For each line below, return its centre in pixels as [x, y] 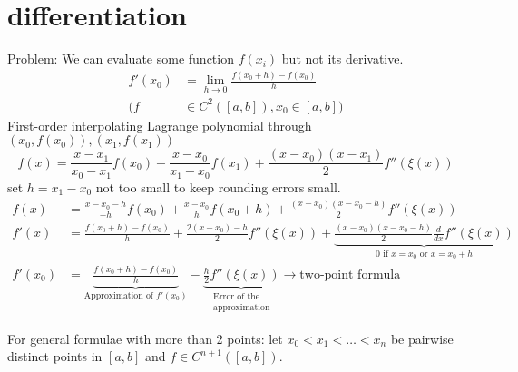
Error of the [237, 296]
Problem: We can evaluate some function [121, 59]
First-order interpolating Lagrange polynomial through [160, 125]
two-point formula [350, 275]
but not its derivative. [342, 59]
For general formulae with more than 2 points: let [145, 338]
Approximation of [118, 295]
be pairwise [422, 338]
